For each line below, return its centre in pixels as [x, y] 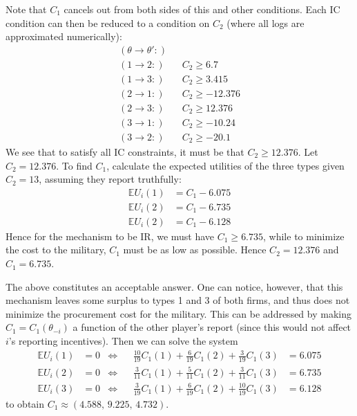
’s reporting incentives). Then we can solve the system [123, 341]
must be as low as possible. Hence [195, 250]
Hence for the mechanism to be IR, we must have [110, 236]
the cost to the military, [56, 250]
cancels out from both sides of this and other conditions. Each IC [202, 9]
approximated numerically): [64, 36]
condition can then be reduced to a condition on [108, 22]
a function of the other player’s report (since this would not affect [212, 327]
